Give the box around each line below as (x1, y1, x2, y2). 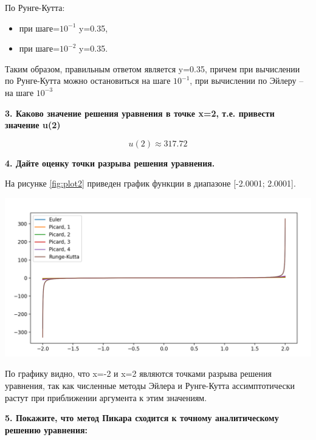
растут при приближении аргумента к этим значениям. (5, 391, 207, 404)
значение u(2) (5, 119, 61, 131)
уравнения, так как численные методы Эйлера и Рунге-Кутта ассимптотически (5, 379, 295, 391)
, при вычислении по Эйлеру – (190, 74, 304, 87)
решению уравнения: (5, 423, 88, 436)
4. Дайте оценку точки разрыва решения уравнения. (5, 156, 215, 169)
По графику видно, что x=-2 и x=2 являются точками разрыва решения (5, 367, 272, 380)
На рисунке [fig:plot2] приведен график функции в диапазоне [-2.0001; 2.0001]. (5, 177, 296, 190)
